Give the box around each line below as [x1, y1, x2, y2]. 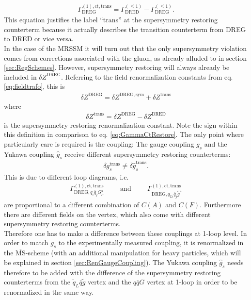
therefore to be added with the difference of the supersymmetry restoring [4, 267, 221, 277]
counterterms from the [4, 277, 71, 287]
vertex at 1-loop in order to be [146, 277, 237, 287]
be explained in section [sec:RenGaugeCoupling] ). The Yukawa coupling [4, 257, 217, 267]
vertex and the [88, 277, 131, 287]
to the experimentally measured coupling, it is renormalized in [58, 237, 244, 248]
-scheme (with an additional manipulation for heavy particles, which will [25, 248, 241, 258]
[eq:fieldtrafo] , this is [4, 81, 65, 91]
